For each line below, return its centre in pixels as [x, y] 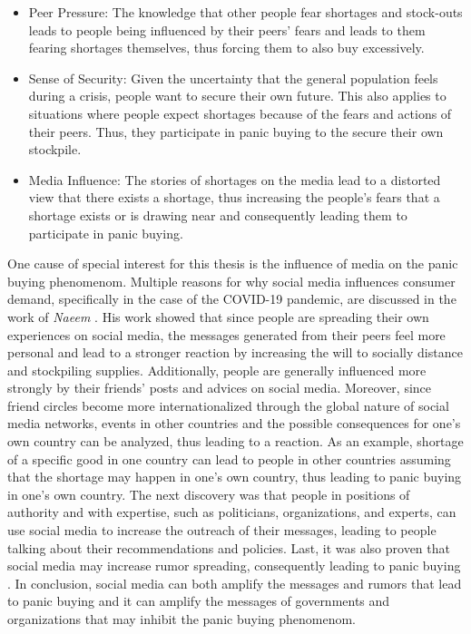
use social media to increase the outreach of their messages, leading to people [222, 530]
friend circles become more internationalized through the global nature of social [228, 405]
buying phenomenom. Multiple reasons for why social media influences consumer [231, 281]
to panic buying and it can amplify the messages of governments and [199, 601]
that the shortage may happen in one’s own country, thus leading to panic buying [235, 477]
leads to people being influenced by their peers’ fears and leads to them [227, 29]
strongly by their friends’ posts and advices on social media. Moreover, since [220, 388]
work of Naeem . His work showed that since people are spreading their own [218, 316]
